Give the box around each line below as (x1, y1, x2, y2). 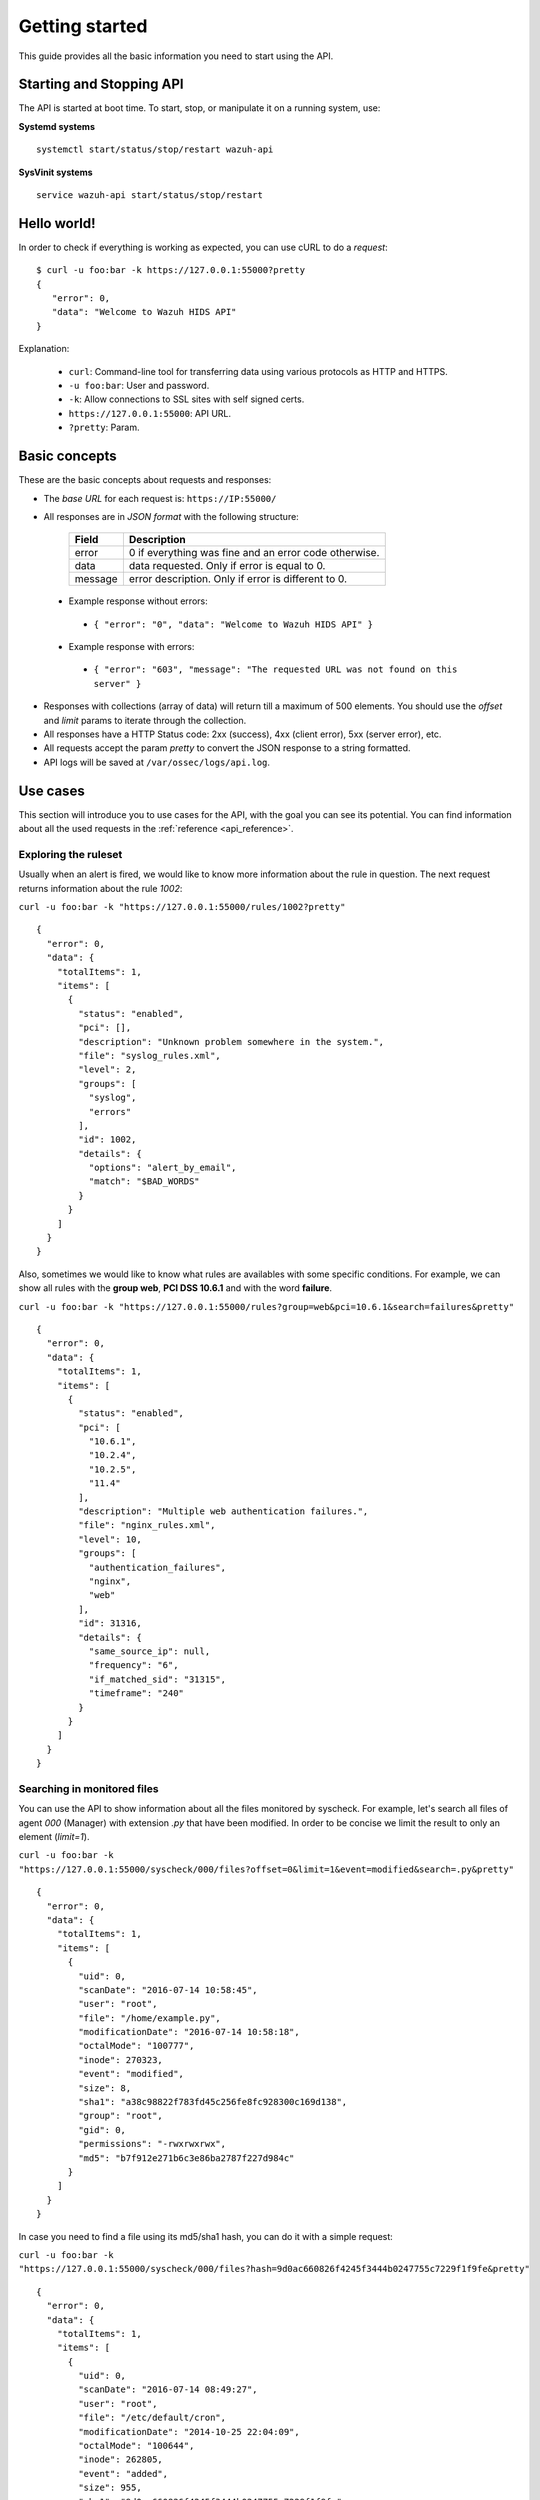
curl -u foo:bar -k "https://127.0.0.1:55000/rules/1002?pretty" (18, 901, 346, 913)
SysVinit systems (18, 166, 94, 178)
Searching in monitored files (18, 1781, 159, 1795)
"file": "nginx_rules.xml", (78, 1520, 216, 1531)
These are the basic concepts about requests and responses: (18, 474, 272, 486)
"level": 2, (78, 1064, 137, 1075)
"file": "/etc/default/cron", (78, 2412, 227, 2424)
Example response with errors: (68, 641, 195, 653)
